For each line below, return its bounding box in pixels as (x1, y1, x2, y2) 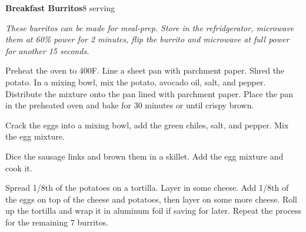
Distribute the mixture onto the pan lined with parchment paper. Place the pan (5, 87, 294, 100)
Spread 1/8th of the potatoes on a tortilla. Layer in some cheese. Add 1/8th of (5, 181, 289, 194)
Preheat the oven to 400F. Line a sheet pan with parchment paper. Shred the (5, 64, 285, 77)
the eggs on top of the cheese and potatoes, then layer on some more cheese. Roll (5, 193, 298, 205)
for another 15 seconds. (5, 44, 89, 57)
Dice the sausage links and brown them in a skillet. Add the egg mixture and (5, 150, 284, 162)
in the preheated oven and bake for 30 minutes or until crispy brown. (5, 99, 254, 111)
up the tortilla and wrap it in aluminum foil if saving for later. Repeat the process (5, 204, 302, 217)
